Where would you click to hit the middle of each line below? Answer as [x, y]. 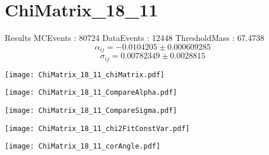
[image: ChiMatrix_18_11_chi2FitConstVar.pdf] [97, 128]
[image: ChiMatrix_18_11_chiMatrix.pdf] [85, 75]
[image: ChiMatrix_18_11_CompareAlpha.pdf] [91, 93]
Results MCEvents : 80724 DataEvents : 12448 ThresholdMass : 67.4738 [134, 38]
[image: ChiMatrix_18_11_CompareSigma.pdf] [91, 110]
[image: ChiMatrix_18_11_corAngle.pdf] [83, 147]
